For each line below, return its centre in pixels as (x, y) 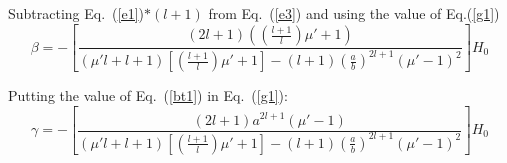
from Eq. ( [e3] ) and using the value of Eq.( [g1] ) (354, 13)
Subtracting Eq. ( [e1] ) (76, 13)
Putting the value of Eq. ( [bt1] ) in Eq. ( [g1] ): (148, 95)
